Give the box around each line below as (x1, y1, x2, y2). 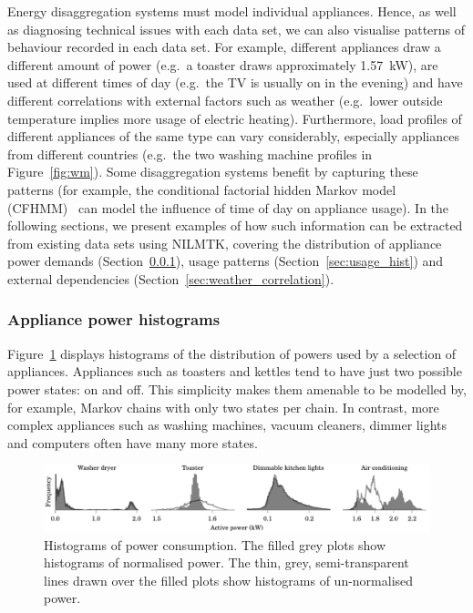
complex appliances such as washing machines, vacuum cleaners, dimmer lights (7, 415, 447, 434)
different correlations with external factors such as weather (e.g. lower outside (7, 90, 443, 109)
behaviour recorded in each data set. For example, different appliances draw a (7, 37, 441, 56)
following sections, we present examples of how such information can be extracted (7, 216, 463, 235)
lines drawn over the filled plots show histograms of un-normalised (44, 570, 414, 589)
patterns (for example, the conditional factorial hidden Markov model (7, 179, 396, 199)
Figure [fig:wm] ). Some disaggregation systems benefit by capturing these (7, 162, 418, 181)
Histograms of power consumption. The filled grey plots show (44, 535, 386, 554)
